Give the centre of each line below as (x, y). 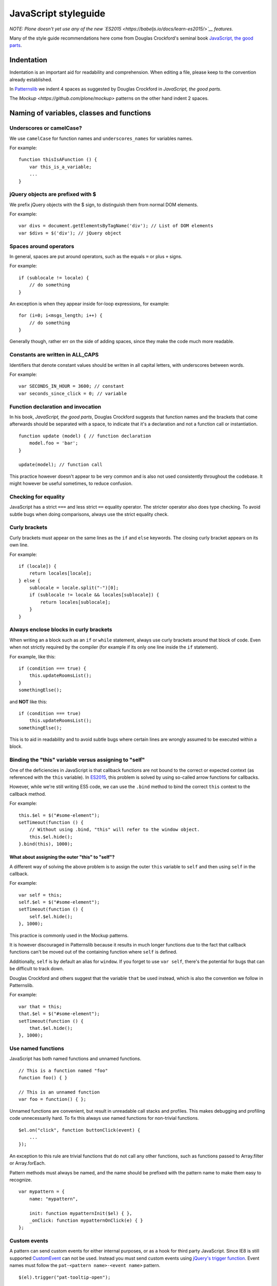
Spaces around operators (42, 246)
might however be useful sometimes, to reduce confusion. (71, 484)
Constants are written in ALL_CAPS (54, 355)
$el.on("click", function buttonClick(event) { (80, 1130)
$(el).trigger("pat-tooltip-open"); (65, 1277)
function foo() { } (43, 1078)
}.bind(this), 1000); (46, 844)
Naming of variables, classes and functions (80, 113)
